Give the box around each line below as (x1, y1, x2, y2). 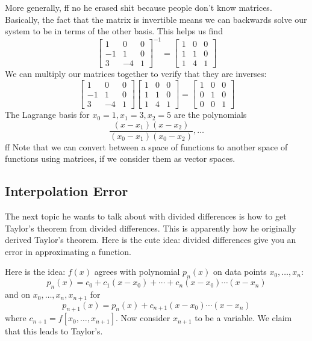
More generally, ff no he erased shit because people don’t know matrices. (5, 1, 272, 13)
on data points (213, 265, 267, 278)
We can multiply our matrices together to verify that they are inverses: (5, 67, 267, 80)
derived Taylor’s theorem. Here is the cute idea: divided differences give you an (5, 233, 296, 246)
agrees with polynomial (94, 265, 180, 278)
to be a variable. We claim (195, 312, 292, 324)
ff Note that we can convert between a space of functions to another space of (5, 140, 288, 153)
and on (5, 288, 31, 301)
